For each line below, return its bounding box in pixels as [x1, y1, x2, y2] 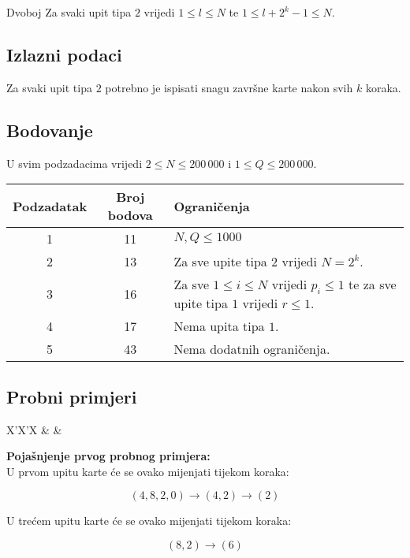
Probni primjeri [6, 384, 137, 408]
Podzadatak [13, 196, 88, 215]
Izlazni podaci [6, 42, 122, 66]
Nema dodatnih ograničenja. [173, 340, 330, 359]
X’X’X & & [6, 421, 62, 437]
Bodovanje [6, 117, 93, 142]
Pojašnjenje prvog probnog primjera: [6, 448, 211, 464]
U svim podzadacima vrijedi [6, 154, 143, 171]
